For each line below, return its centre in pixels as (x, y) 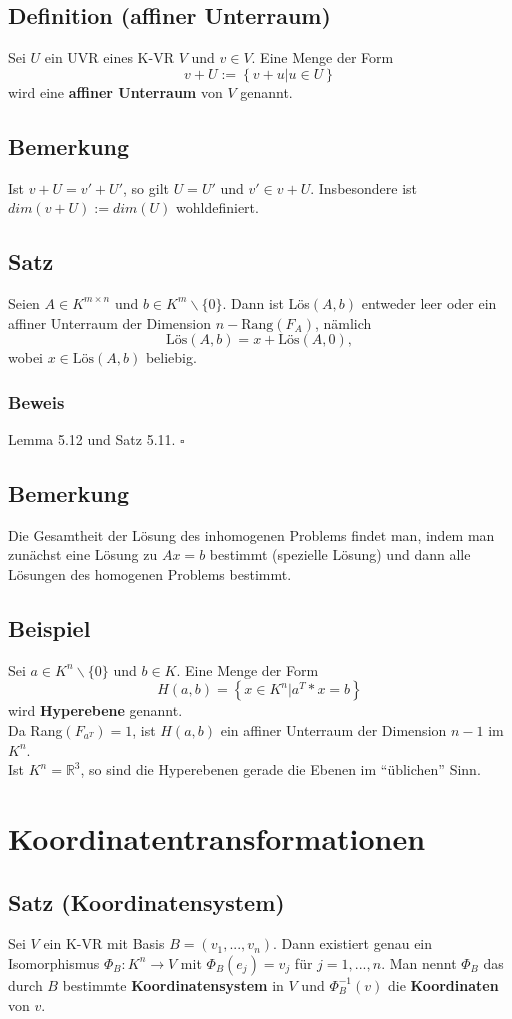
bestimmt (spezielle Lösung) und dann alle (340, 554)
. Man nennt (419, 962)
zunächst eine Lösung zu (83, 554)
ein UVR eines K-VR (109, 57)
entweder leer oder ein (429, 302)
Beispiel (49, 627)
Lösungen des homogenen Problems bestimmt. (150, 573)
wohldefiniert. (217, 207)
